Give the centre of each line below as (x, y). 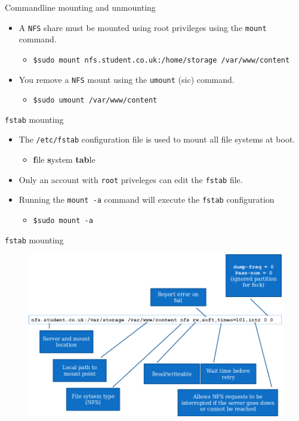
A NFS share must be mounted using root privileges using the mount (143, 27)
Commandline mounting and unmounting (80, 7)
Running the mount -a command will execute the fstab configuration (147, 199)
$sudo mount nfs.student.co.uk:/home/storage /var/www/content (161, 60)
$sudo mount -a (63, 221)
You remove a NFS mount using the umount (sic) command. (127, 79)
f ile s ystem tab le (64, 160)
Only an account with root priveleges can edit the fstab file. (131, 179)
